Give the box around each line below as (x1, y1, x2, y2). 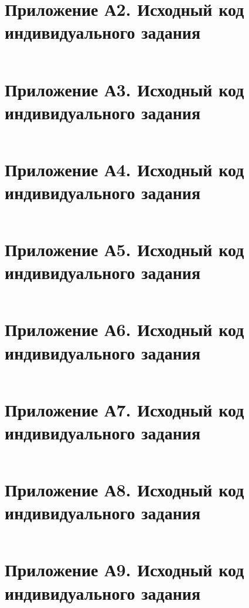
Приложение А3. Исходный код (5, 77, 244, 101)
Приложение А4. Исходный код (5, 157, 244, 181)
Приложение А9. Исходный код (5, 557, 244, 582)
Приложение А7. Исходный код (5, 397, 244, 421)
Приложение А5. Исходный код (5, 237, 244, 261)
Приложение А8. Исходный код (5, 478, 244, 502)
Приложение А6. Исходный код (5, 317, 244, 341)
